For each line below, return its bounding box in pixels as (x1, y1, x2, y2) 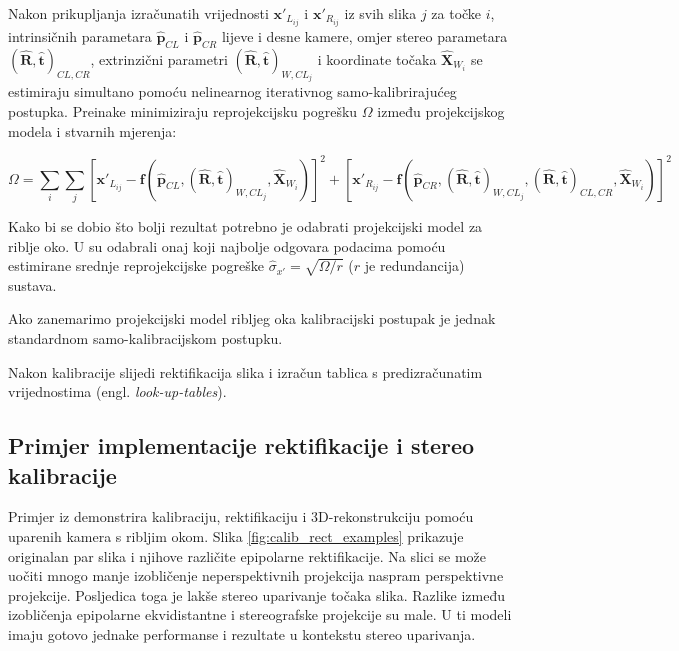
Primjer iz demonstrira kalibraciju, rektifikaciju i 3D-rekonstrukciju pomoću (8, 506, 474, 527)
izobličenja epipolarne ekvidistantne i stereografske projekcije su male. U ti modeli (8, 604, 512, 625)
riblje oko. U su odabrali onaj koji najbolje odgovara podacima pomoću (8, 235, 446, 256)
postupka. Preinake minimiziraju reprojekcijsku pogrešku (8, 100, 358, 121)
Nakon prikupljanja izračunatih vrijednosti (8, 3, 269, 23)
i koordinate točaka (317, 48, 437, 69)
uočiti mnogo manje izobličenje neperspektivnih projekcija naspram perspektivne (8, 565, 504, 586)
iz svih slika (344, 3, 417, 23)
